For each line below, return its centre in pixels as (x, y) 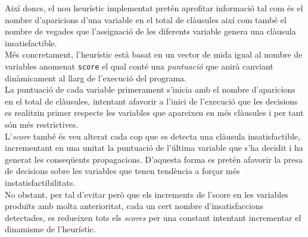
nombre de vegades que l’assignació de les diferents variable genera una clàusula (150, 31)
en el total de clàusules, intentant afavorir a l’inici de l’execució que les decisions (151, 101)
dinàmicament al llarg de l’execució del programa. (96, 78)
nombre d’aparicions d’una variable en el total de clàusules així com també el (146, 19)
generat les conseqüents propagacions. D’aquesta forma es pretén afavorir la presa (154, 159)
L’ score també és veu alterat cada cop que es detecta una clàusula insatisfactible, (153, 136)
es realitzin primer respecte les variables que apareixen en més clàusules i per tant (154, 113)
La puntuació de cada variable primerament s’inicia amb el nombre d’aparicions (150, 89)
